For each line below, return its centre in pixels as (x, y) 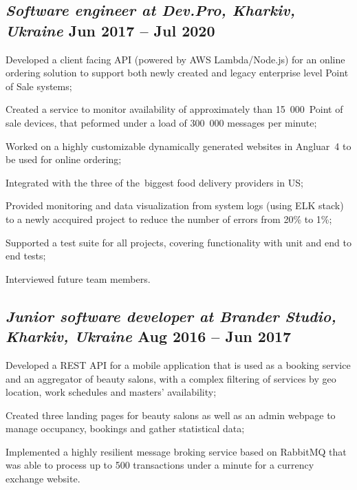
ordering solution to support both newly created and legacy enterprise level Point (177, 73)
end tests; (26, 256)
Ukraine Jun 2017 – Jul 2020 (110, 30)
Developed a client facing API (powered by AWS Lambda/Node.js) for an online (175, 59)
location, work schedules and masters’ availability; (111, 392)
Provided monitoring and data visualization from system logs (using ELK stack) (175, 205)
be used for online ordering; (64, 159)
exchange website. (43, 479)
